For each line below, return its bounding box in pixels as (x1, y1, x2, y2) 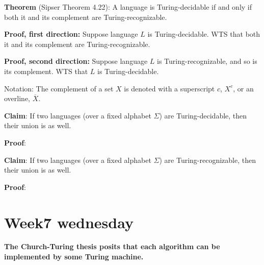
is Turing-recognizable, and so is (157, 56, 257, 66)
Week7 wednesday (4, 211, 134, 232)
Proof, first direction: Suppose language (4, 29, 138, 39)
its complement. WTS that (4, 65, 88, 76)
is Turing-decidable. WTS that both (147, 29, 260, 39)
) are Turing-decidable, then (159, 110, 247, 121)
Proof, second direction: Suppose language (4, 56, 148, 66)
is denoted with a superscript (124, 83, 215, 93)
